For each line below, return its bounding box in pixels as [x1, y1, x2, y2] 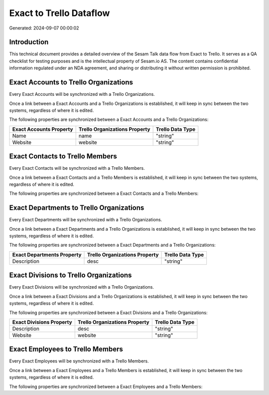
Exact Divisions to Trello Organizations [9, 271, 132, 280]
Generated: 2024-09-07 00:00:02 [9, 25, 79, 31]
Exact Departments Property [12, 251, 82, 258]
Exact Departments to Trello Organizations [9, 204, 144, 212]
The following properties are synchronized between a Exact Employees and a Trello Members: [9, 384, 203, 390]
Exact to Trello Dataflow [9, 7, 110, 18]
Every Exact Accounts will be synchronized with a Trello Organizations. [9, 91, 155, 97]
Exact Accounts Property [12, 125, 73, 132]
